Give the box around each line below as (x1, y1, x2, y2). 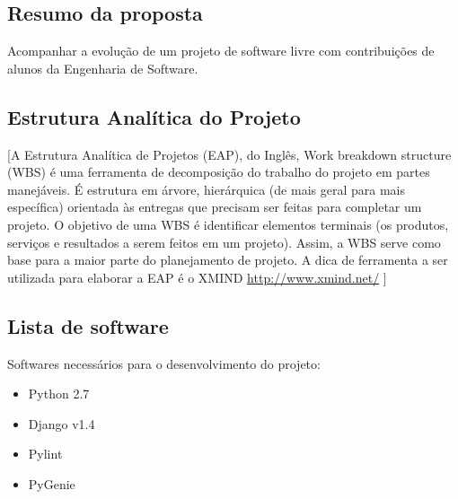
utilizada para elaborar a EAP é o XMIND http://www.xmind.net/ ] (7, 267, 387, 286)
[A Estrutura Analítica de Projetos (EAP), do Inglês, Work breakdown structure (7, 144, 452, 163)
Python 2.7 (28, 384, 90, 403)
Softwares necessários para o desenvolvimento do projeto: (7, 354, 321, 372)
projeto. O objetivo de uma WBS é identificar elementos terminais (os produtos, (7, 214, 449, 233)
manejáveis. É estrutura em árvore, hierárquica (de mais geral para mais (7, 179, 405, 198)
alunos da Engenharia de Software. (7, 58, 198, 77)
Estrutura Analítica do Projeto (7, 102, 301, 130)
